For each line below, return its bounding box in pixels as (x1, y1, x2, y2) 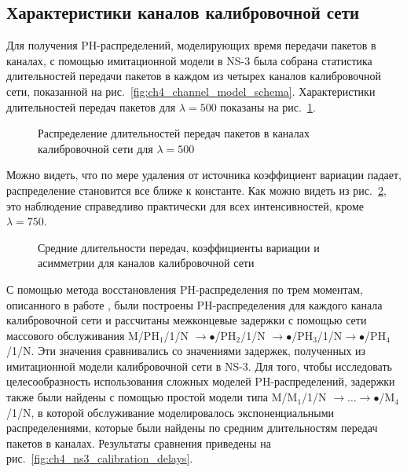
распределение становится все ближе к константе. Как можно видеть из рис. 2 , (6, 181, 387, 198)
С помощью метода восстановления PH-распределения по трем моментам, (6, 280, 363, 297)
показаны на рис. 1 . (220, 98, 316, 115)
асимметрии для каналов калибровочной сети (38, 254, 255, 271)
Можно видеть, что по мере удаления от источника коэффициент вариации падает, (6, 166, 402, 183)
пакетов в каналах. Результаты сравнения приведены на (6, 434, 271, 451)
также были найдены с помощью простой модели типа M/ (6, 389, 288, 405)
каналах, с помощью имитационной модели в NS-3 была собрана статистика (6, 52, 372, 68)
